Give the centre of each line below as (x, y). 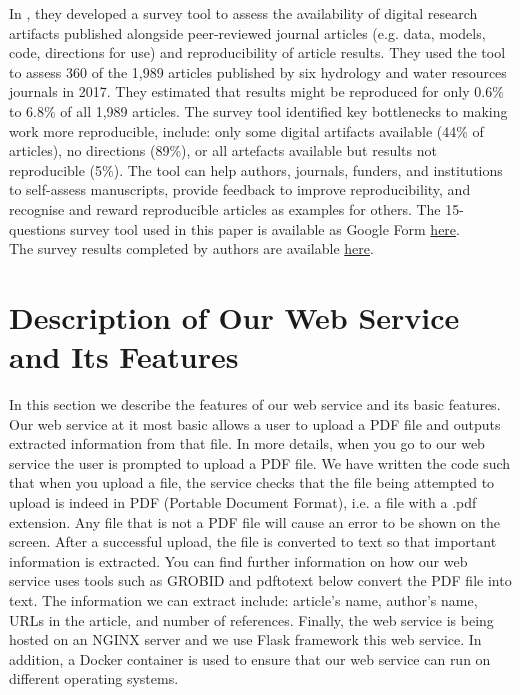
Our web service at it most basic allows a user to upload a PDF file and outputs (255, 423)
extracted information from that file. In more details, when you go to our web (247, 443)
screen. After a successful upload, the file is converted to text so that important (253, 541)
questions (37, 228)
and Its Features (124, 356)
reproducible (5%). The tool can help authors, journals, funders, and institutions (256, 169)
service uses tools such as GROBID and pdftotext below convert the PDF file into (260, 580)
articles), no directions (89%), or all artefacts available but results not (223, 150)
